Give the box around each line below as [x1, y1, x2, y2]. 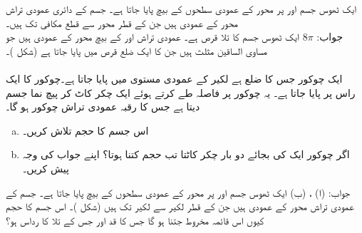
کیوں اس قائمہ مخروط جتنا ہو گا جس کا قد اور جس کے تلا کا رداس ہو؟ [6, 212, 264, 227]
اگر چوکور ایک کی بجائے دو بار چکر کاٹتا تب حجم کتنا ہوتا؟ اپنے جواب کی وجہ [22, 147, 350, 162]
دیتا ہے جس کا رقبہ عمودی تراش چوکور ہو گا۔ [6, 99, 200, 114]
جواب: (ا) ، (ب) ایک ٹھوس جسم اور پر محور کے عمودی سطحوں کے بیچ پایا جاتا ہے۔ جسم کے [6, 185, 351, 200]
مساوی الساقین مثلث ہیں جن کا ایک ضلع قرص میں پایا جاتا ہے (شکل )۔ [6, 43, 268, 58]
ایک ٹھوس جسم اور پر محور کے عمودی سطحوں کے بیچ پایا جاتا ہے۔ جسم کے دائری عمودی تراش [6, 1, 357, 16]
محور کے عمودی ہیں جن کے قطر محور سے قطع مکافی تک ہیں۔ [6, 15, 238, 30]
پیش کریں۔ [22, 160, 69, 175]
